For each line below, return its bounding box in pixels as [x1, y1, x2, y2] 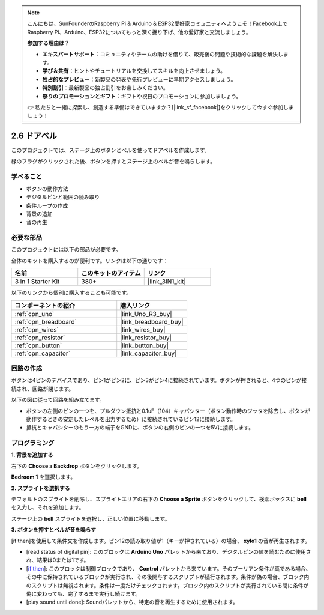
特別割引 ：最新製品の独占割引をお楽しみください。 [42, 84, 169, 91]
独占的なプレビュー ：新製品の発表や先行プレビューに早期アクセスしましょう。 [42, 76, 236, 83]
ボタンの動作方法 [26, 185, 68, 192]
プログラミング [11, 439, 55, 447]
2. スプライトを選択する [11, 484, 70, 492]
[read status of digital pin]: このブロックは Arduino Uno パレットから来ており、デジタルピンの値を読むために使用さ [26, 548, 311, 555]
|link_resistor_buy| [120, 333, 172, 342]
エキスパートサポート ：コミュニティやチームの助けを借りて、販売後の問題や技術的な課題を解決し [42, 50, 283, 58]
